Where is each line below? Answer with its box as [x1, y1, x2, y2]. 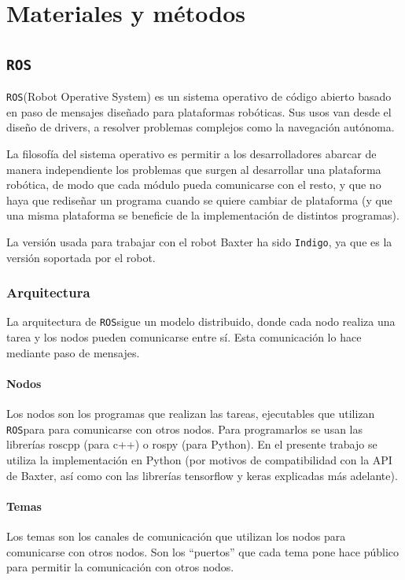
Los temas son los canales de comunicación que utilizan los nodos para [6, 527, 346, 544]
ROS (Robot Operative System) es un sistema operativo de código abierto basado [6, 88, 392, 105]
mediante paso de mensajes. [6, 344, 140, 360]
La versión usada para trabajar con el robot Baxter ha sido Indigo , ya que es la [6, 233, 392, 249]
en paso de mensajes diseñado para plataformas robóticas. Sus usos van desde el [6, 103, 392, 120]
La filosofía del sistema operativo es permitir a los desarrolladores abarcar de [6, 146, 377, 161]
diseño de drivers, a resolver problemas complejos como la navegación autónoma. [6, 119, 395, 135]
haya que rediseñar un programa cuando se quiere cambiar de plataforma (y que [6, 191, 392, 208]
